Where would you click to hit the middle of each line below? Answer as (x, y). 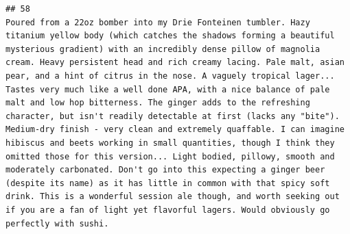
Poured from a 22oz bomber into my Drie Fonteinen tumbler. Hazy (158, 22)
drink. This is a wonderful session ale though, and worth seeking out (173, 197)
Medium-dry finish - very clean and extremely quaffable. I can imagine (175, 130)
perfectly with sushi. (57, 223)
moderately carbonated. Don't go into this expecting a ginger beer (165, 170)
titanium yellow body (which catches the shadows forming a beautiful (170, 36)
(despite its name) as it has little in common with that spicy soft (168, 183)
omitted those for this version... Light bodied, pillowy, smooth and (170, 156)
